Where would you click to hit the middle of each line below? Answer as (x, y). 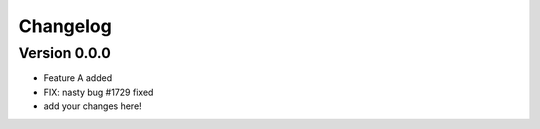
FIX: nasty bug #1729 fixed (98, 92)
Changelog (65, 26)
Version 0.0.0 (65, 53)
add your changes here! (92, 106)
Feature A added (78, 78)
